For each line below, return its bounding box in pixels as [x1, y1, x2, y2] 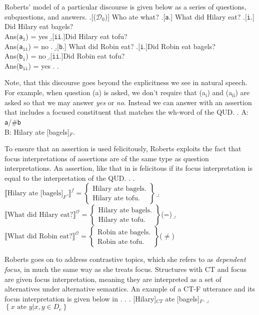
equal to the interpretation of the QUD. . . [4, 172, 135, 183]
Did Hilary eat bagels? [4, 21, 73, 32]
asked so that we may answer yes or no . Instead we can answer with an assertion [4, 97, 252, 107]
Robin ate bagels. [97, 229, 151, 236]
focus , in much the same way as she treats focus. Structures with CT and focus [4, 264, 247, 274]
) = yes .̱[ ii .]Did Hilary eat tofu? [25, 31, 127, 41]
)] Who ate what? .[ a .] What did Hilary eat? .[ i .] [104, 11, 254, 22]
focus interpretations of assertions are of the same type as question [4, 153, 209, 163]
